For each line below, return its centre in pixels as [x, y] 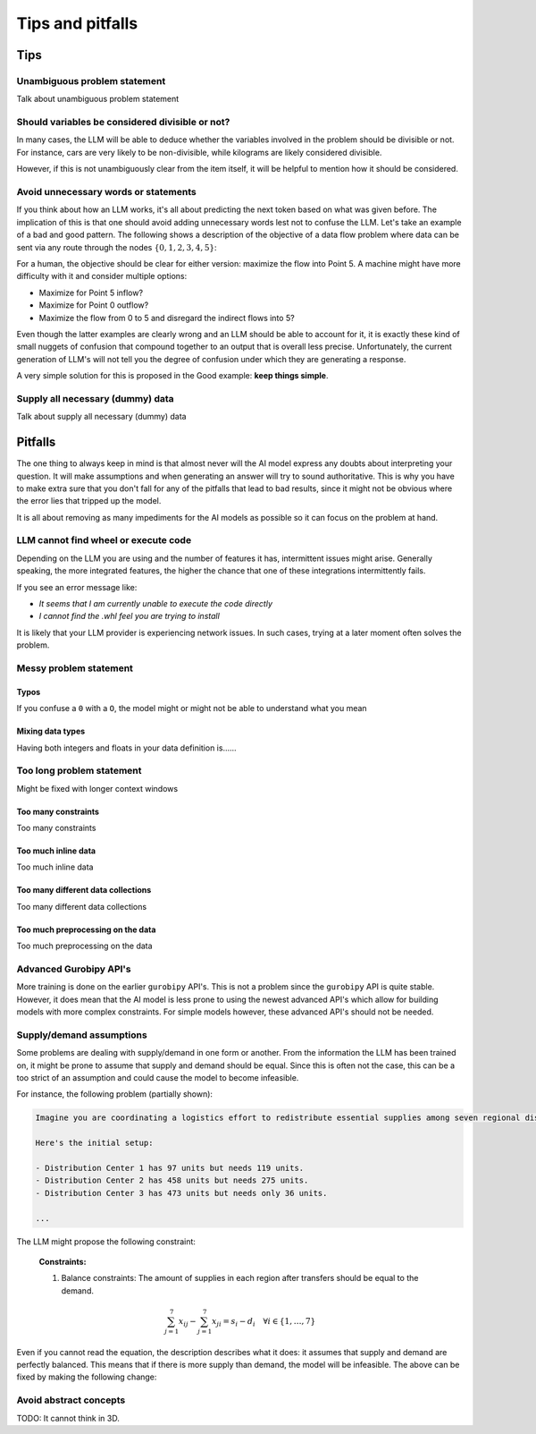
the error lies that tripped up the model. [89, 501]
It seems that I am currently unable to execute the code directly [155, 603]
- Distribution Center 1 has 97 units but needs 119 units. [170, 1168]
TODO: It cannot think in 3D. [68, 1418]
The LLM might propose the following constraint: [106, 1241]
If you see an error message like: [77, 587]
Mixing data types [51, 731]
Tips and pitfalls [77, 23]
